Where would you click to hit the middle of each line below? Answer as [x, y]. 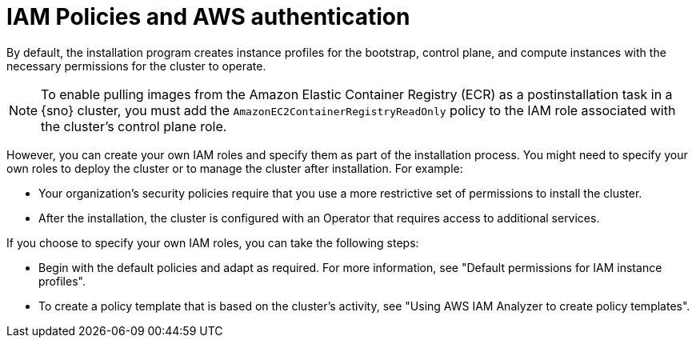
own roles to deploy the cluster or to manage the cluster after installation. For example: [235, 168]
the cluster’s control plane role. [134, 126]
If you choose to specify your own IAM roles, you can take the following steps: [213, 242]
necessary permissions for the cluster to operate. [136, 66]
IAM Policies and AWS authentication [208, 17]
